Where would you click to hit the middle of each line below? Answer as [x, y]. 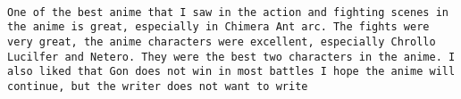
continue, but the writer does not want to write [158, 86]
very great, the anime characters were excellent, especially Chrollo [222, 41]
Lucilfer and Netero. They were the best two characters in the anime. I [231, 57]
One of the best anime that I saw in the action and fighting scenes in [228, 12]
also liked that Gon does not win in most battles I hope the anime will [231, 72]
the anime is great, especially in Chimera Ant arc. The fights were [218, 27]
